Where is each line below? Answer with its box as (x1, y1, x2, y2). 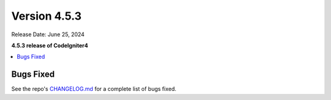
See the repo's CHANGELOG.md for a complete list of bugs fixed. (11, 85, 177, 93)
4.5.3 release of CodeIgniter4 (11, 42, 88, 49)
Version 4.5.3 (11, 9, 82, 23)
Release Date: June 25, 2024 (11, 31, 85, 38)
